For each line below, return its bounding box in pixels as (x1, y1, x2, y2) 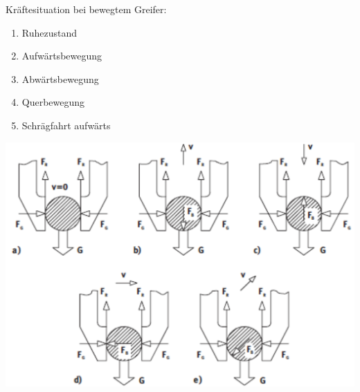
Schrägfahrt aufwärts (21, 118, 111, 132)
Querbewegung (21, 95, 85, 109)
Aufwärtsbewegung (21, 48, 102, 63)
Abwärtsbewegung (21, 71, 99, 86)
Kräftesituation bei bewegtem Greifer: (6, 2, 167, 16)
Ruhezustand (21, 25, 78, 39)
